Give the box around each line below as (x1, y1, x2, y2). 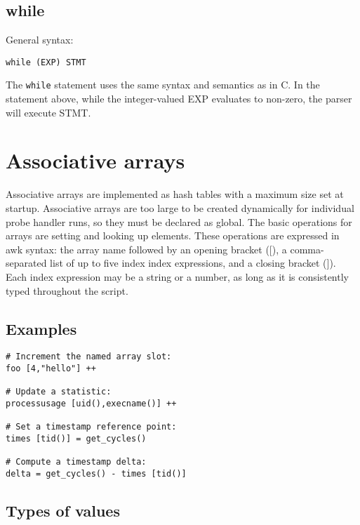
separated (6, 255, 47, 270)
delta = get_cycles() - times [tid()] (6, 468, 187, 479)
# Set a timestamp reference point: (6, 422, 177, 432)
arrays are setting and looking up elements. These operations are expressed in (6, 228, 340, 243)
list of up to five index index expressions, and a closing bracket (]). (50, 255, 336, 270)
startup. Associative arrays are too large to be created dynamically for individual (6, 201, 354, 215)
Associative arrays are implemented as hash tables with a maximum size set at (6, 187, 344, 201)
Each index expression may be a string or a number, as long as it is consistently (6, 269, 349, 284)
